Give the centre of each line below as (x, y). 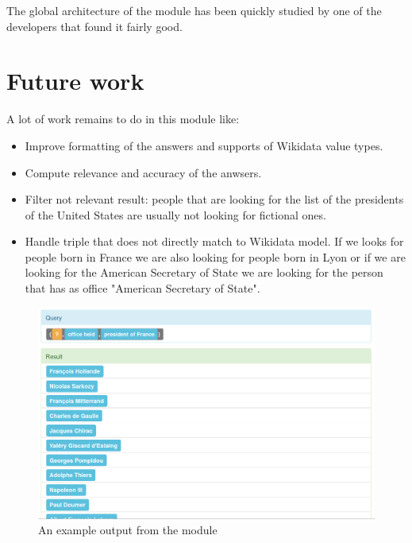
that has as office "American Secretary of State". (142, 288)
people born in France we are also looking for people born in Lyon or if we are (215, 256)
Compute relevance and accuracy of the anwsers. (143, 172)
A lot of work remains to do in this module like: (123, 119)
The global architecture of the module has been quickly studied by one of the (194, 10)
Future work (75, 81)
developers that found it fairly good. (94, 26)
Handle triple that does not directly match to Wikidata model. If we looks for (214, 241)
